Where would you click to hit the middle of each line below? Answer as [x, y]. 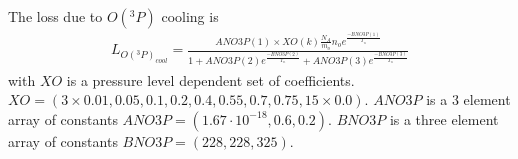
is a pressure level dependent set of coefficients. [210, 79]
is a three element [444, 118]
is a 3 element [468, 99]
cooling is [190, 15]
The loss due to [55, 15]
